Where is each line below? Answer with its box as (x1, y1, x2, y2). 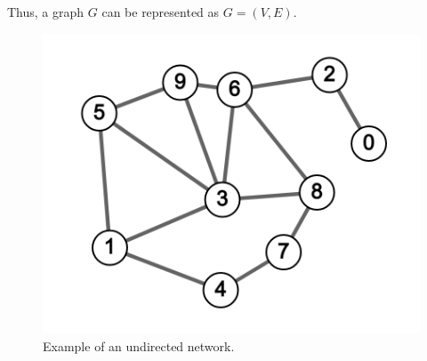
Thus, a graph (7, 3, 85, 20)
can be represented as (101, 3, 220, 20)
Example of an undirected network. (43, 336, 235, 355)
